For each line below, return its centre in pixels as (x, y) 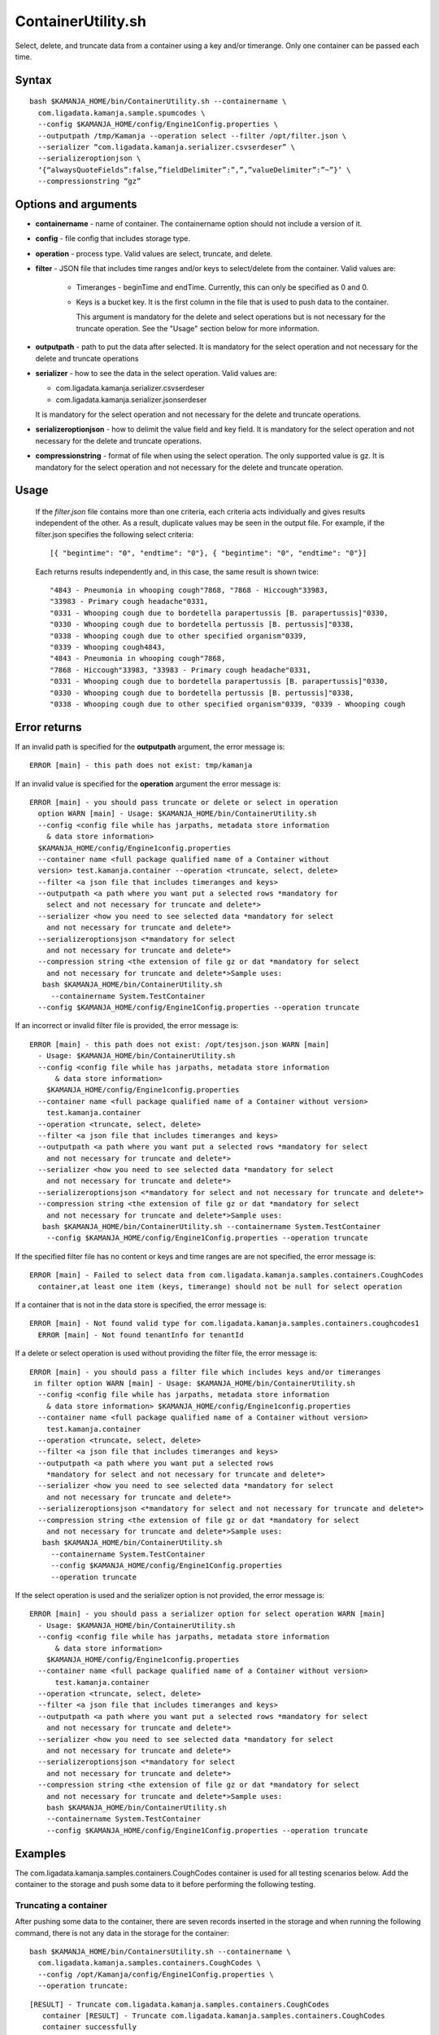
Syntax (33, 80)
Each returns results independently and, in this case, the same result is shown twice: (177, 571)
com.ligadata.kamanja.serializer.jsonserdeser (131, 400)
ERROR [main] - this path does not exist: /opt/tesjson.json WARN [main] (180, 1044)
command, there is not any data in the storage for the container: (122, 1932)
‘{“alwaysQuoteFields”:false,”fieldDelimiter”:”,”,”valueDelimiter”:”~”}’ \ (194, 170)
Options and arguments (76, 204)
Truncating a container (61, 1905)
